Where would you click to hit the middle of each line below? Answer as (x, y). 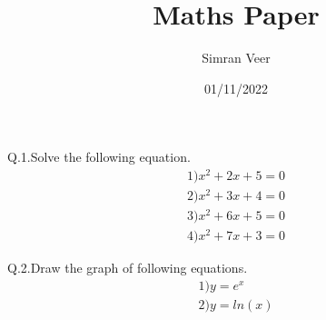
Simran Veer (236, 58)
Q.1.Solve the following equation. (99, 157)
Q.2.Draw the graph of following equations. (128, 268)
